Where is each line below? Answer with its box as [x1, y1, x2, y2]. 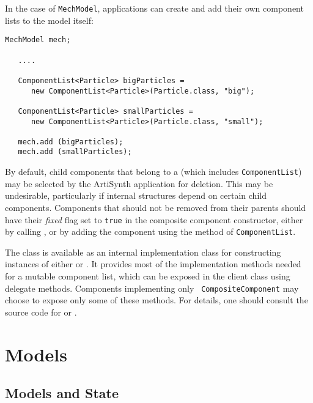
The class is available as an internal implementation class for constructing [5, 245, 281, 258]
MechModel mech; [5, 35, 71, 45]
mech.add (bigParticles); [18, 137, 123, 146]
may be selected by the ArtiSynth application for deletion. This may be [5, 177, 273, 190]
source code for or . [5, 305, 77, 318]
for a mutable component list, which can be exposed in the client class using [5, 270, 290, 283]
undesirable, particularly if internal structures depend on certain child [5, 189, 267, 202]
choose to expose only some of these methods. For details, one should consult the [5, 294, 308, 306]
